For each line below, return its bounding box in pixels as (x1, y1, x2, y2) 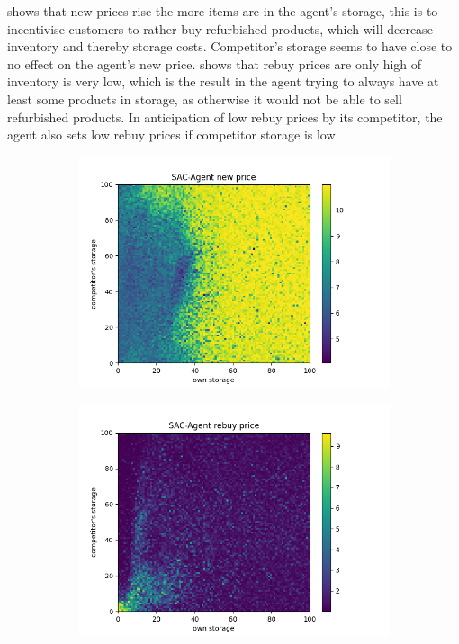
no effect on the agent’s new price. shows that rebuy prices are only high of (7, 54, 422, 73)
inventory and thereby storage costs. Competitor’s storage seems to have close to (7, 37, 453, 56)
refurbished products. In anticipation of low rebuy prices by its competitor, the (7, 107, 443, 126)
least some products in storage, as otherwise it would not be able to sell (7, 89, 402, 108)
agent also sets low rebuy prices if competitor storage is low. (7, 125, 339, 144)
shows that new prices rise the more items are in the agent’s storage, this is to (7, 2, 438, 20)
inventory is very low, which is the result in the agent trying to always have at (7, 72, 439, 91)
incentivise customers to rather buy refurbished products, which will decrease (7, 19, 433, 38)
